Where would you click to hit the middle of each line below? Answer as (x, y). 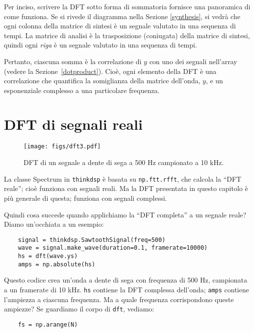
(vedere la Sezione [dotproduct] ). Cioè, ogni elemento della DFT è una (110, 71)
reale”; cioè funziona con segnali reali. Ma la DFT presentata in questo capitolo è (126, 188)
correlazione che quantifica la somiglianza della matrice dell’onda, (102, 81)
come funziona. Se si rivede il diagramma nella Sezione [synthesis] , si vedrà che (122, 16)
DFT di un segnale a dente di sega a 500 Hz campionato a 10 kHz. (124, 162)
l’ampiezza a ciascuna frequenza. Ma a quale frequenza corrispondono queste (119, 299)
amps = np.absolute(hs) (57, 264)
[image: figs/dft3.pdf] (62, 147)
